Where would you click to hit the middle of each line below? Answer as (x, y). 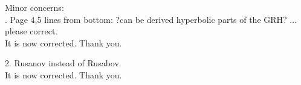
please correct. (31, 31)
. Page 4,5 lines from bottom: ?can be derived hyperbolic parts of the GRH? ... (151, 19)
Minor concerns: (34, 7)
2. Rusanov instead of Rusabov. (63, 63)
